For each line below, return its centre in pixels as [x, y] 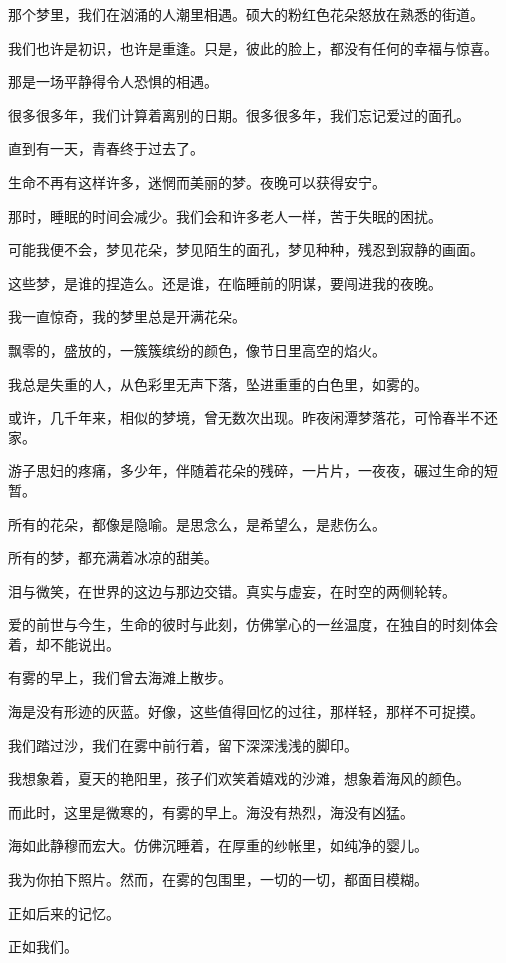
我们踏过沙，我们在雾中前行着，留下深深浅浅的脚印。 [183, 744]
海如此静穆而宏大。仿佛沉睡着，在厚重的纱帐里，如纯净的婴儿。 [218, 845]
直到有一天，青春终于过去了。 [106, 148]
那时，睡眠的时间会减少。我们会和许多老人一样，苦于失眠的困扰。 [225, 215]
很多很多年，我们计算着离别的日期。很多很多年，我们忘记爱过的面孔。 [239, 114]
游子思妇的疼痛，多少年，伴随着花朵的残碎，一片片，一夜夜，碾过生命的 [246, 470]
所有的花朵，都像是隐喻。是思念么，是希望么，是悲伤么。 [197, 523]
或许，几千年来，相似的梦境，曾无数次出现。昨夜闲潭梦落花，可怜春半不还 [253, 417]
